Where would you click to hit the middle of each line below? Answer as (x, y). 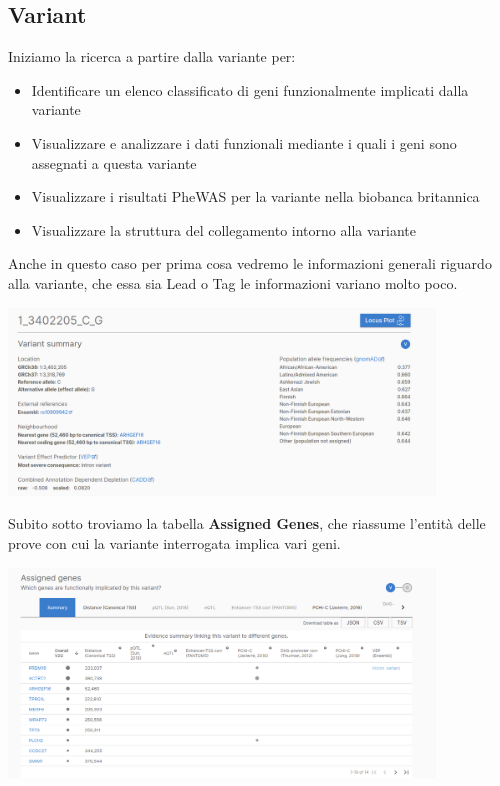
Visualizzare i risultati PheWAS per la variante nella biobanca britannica (255, 196)
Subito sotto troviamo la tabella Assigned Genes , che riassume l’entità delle (247, 523)
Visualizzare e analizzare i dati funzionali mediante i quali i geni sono (244, 142)
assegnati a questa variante (114, 162)
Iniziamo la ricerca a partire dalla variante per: (152, 56)
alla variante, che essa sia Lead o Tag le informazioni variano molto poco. (233, 282)
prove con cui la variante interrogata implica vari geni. (174, 542)
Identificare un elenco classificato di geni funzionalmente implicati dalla (250, 89)
